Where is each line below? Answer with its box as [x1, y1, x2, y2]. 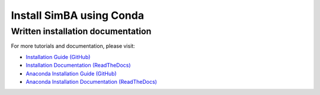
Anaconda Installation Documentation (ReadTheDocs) [25, 78, 157, 85]
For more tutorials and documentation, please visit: [11, 42, 136, 50]
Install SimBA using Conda [11, 9, 145, 22]
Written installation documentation [11, 26, 152, 37]
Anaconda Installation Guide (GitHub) [25, 70, 117, 77]
